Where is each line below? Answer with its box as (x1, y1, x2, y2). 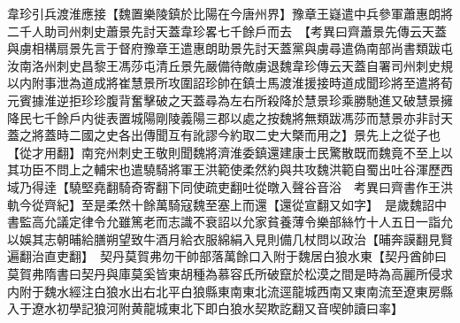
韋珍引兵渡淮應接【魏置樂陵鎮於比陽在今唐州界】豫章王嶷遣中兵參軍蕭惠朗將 (7, 4, 453, 22)
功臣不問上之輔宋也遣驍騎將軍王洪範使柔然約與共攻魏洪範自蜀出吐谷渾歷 (19, 160, 441, 179)
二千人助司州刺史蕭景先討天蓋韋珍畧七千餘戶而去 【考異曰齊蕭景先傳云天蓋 (7, 21, 447, 40)
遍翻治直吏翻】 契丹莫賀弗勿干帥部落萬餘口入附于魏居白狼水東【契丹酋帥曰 (7, 247, 447, 265)
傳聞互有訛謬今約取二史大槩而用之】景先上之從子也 (142, 126, 441, 144)
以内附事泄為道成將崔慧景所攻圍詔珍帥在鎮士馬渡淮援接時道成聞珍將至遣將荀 (7, 73, 453, 92)
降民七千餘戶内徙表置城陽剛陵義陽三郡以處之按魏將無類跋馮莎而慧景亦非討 (7, 108, 441, 127)
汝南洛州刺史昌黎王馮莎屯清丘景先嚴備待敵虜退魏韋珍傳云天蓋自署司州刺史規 (7, 56, 453, 74)
